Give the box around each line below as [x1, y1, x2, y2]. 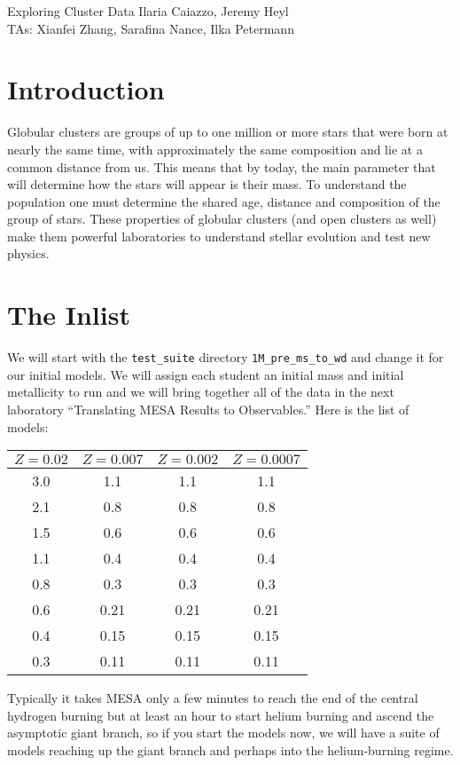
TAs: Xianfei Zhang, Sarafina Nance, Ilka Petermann [7, 19, 294, 37]
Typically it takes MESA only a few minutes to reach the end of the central [7, 689, 418, 707]
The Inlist [7, 296, 130, 333]
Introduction [7, 71, 165, 107]
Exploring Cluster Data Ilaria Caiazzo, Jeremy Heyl [7, 2, 289, 20]
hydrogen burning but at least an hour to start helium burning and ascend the [7, 706, 434, 724]
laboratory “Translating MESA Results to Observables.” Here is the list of [7, 400, 409, 419]
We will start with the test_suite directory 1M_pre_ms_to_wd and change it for [7, 348, 444, 367]
